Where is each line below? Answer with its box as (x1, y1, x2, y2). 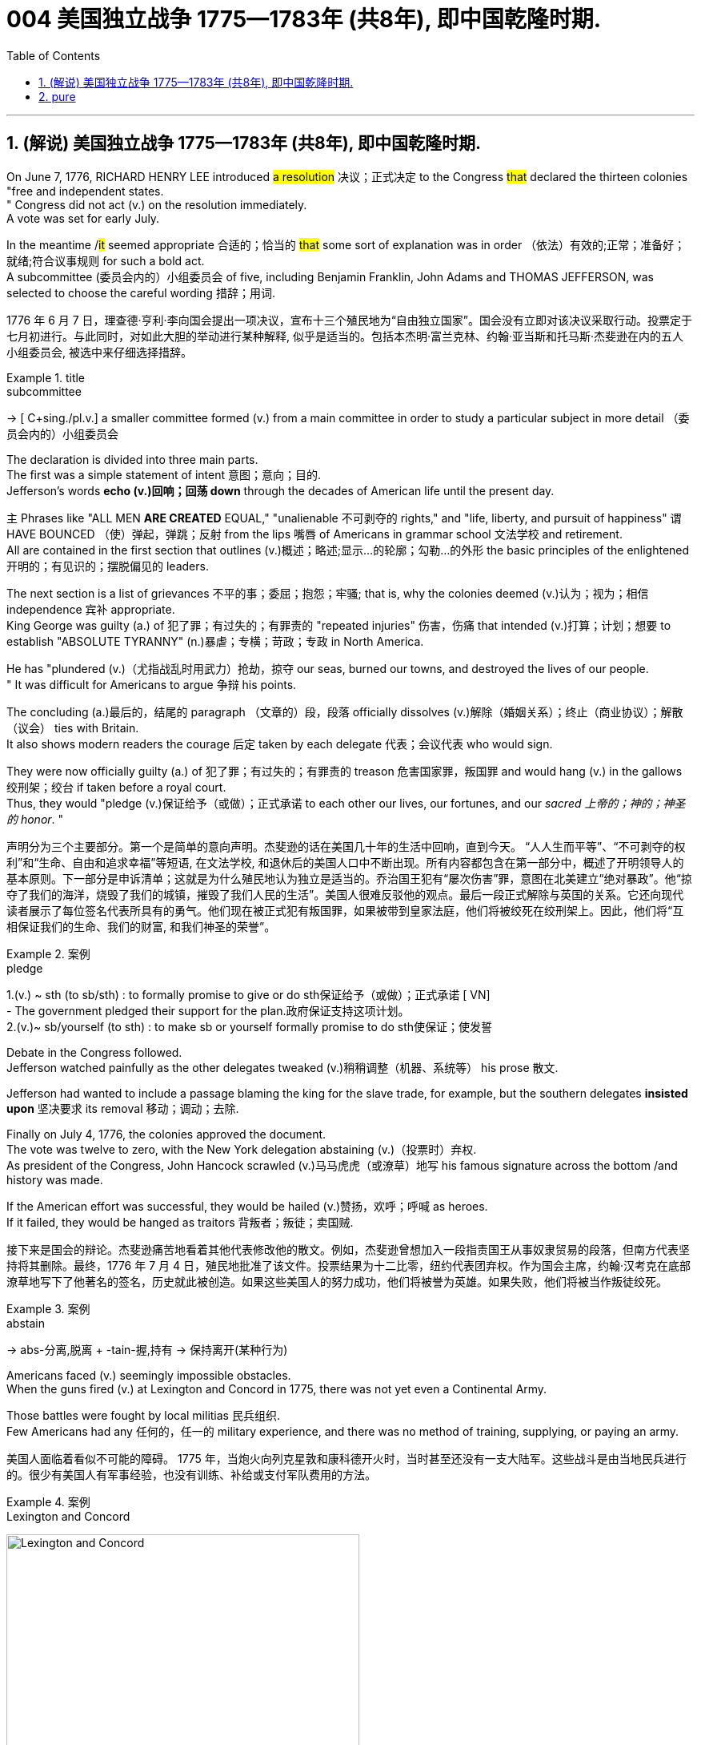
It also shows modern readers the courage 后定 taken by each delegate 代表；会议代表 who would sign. (6, 736, 553, 751)
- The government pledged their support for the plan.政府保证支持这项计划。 (6, 1003, 410, 1018)
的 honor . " (6, 812, 64, 826)
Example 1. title (6, 370, 86, 385)
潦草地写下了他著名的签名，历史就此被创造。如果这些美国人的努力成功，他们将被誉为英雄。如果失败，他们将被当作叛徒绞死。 (6, 1274, 667, 1288)
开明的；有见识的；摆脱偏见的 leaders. (6, 558, 209, 573)
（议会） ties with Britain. (6, 720, 139, 735)
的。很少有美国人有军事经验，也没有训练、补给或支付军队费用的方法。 (6, 1467, 376, 1481)
